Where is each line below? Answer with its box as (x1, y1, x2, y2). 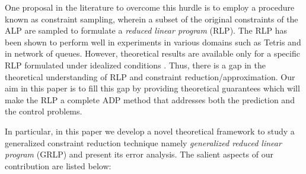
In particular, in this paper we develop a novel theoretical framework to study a (5, 124, 295, 137)
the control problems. (5, 105, 82, 117)
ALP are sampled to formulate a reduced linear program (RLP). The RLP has (5, 24, 287, 37)
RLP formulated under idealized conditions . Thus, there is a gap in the (5, 58, 266, 71)
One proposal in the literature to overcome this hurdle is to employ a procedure (5, 1, 295, 13)
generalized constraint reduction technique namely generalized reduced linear (5, 136, 282, 149)
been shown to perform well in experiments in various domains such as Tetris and (5, 35, 301, 48)
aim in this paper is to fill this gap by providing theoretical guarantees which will (5, 82, 300, 94)
